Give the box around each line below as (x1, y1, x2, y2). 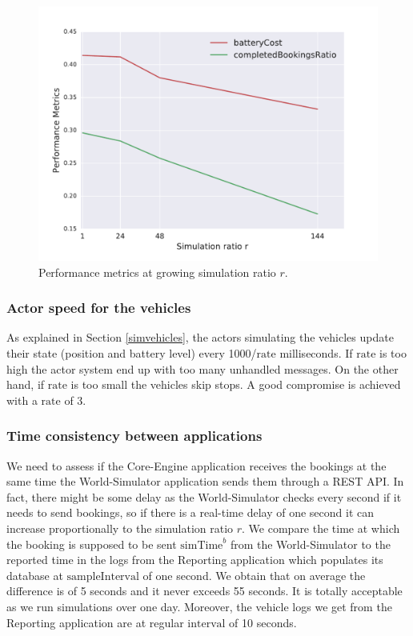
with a (6, 391, 38, 408)
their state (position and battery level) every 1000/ (6, 345, 257, 361)
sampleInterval (66, 570, 139, 582)
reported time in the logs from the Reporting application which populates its (6, 551, 383, 568)
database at (6, 566, 63, 583)
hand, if (6, 376, 45, 393)
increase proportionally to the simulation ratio (6, 519, 234, 536)
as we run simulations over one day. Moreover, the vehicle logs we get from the (6, 598, 392, 614)
